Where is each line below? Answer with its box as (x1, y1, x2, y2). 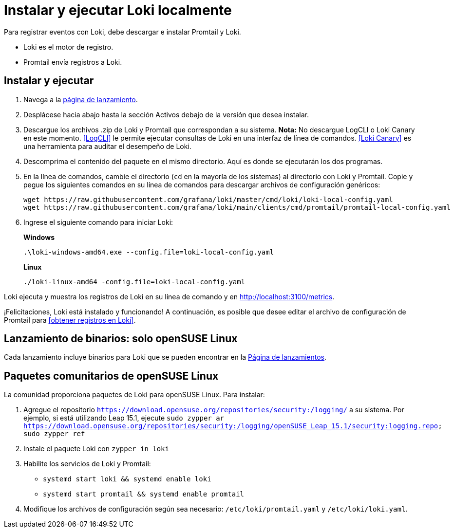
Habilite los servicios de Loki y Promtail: (23, 459, 151, 468)
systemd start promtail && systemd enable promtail (43, 490, 245, 498)
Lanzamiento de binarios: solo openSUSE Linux (4, 332, 238, 345)
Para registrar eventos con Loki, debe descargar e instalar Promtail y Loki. (4, 27, 241, 36)
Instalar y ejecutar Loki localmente (4, 2, 232, 18)
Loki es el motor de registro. (23, 42, 113, 51)
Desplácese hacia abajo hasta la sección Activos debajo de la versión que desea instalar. (23, 110, 309, 119)
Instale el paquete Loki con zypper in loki (23, 444, 169, 453)
